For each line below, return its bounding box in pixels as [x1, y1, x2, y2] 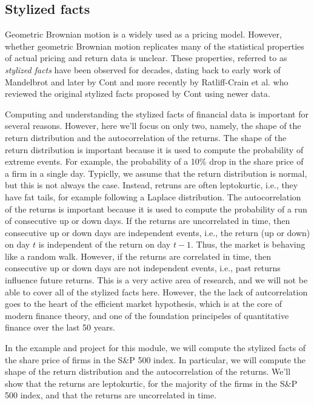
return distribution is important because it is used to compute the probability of [5, 143, 304, 156]
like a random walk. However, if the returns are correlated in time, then [5, 249, 271, 262]
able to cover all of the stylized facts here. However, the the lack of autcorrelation [5, 285, 308, 298]
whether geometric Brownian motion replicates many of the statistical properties [5, 39, 304, 52]
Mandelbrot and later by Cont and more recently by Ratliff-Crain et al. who [5, 75, 289, 88]
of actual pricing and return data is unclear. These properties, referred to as [5, 51, 287, 64]
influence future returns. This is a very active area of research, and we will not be [5, 274, 308, 286]
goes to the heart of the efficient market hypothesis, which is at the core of [5, 297, 282, 310]
